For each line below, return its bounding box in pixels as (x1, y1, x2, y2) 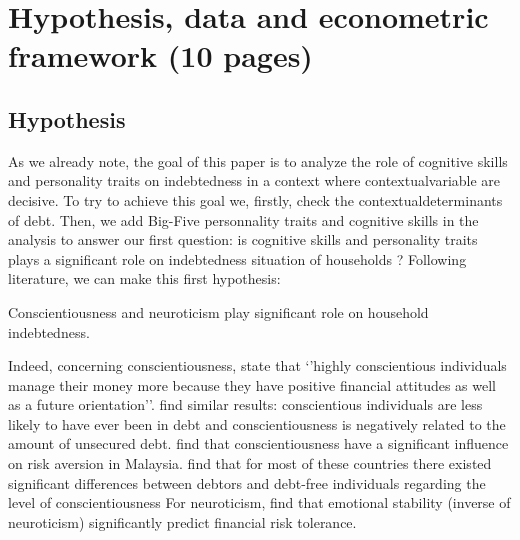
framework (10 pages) (8, 35, 313, 76)
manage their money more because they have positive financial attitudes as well (8, 374, 497, 395)
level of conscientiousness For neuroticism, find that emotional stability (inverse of (8, 492, 511, 513)
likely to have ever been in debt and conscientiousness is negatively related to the (8, 413, 506, 434)
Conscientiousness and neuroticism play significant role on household (8, 301, 429, 322)
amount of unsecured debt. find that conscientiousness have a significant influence (8, 433, 509, 454)
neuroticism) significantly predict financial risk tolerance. (8, 511, 357, 532)
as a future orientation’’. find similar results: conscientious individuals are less (8, 394, 483, 415)
